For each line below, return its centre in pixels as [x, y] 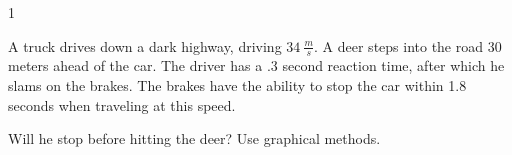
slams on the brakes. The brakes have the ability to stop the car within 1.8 [237, 85]
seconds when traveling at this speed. [122, 104]
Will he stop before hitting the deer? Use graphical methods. [194, 138]
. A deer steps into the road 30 [408, 45]
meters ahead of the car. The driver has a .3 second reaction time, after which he [256, 65]
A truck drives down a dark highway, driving [145, 45]
